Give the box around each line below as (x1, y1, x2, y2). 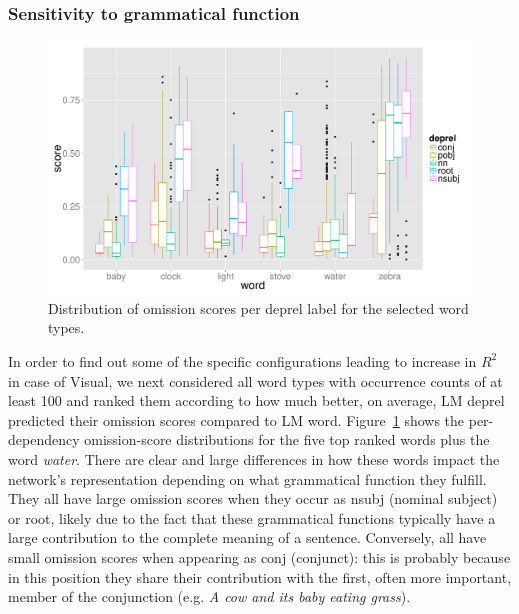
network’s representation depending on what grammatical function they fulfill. (8, 468, 487, 489)
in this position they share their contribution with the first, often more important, (8, 566, 512, 587)
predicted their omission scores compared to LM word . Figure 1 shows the (8, 409, 465, 430)
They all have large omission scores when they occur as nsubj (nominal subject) (8, 488, 498, 509)
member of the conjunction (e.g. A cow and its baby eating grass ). (8, 586, 411, 607)
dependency (8, 429, 80, 450)
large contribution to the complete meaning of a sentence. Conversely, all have (8, 527, 487, 548)
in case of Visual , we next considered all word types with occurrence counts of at (8, 370, 503, 391)
